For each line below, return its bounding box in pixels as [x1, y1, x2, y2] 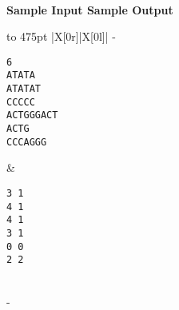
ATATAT [6, 83, 41, 95]
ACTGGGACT [6, 109, 58, 121]
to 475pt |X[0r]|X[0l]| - [6, 28, 116, 45]
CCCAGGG [6, 136, 47, 148]
